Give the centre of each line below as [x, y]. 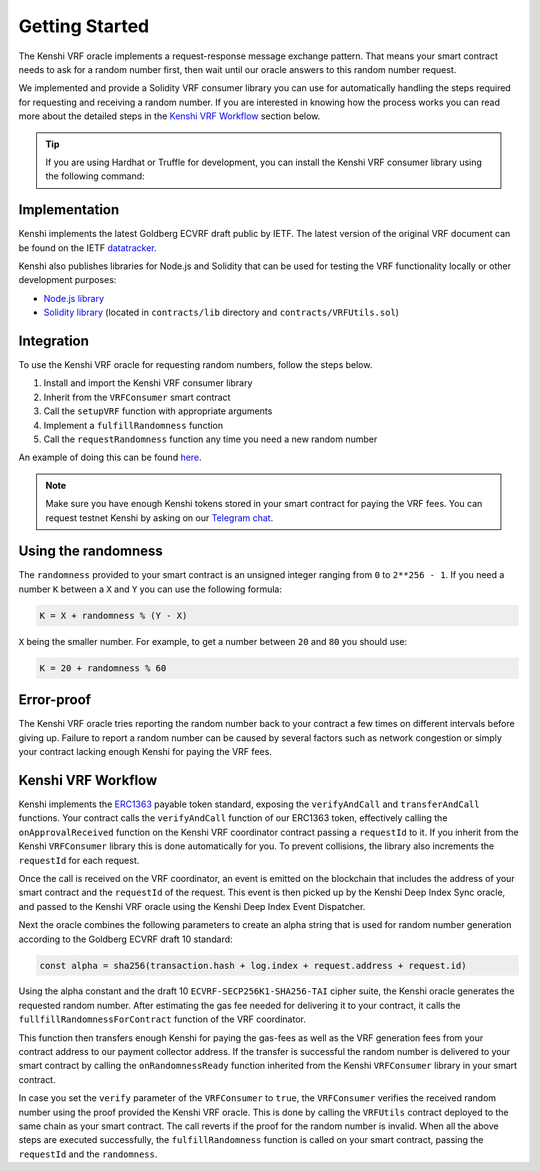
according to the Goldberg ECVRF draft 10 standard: [126, 939]
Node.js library [74, 298]
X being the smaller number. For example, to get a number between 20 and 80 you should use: [213, 641]
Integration [54, 340]
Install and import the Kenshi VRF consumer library [148, 383]
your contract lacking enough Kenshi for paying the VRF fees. [145, 752]
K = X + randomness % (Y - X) [113, 615]
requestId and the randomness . [88, 1154]
